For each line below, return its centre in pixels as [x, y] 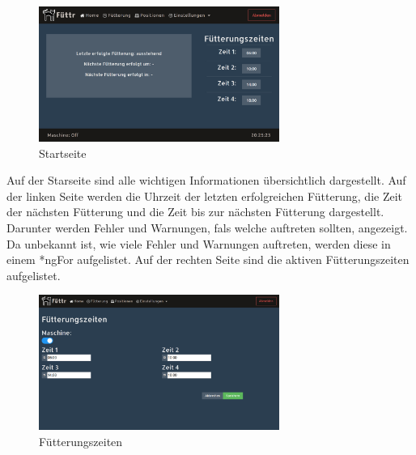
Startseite [63, 153]
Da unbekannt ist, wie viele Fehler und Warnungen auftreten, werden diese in [199, 243]
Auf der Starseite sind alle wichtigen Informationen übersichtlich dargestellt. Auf [206, 180]
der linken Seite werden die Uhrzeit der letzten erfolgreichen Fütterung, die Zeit [205, 196]
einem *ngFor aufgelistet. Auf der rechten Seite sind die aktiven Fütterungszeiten [208, 259]
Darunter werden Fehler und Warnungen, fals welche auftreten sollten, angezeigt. [207, 227]
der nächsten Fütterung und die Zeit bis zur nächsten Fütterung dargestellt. [195, 212]
